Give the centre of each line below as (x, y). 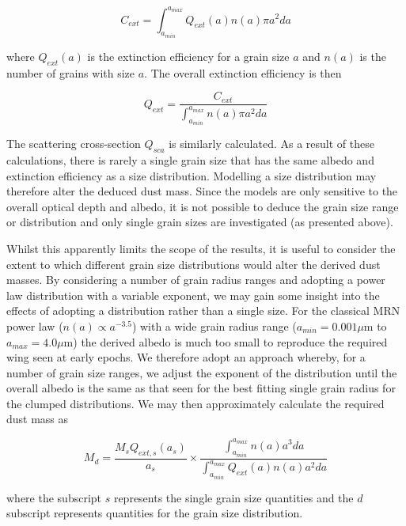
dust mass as (38, 419)
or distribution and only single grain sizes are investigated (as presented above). (200, 222)
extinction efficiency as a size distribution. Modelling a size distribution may (192, 175)
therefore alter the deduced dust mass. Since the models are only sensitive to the (202, 191)
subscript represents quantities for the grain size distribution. (155, 513)
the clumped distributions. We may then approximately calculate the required (195, 403)
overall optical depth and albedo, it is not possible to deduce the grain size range (203, 206)
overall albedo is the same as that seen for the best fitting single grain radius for (201, 388)
